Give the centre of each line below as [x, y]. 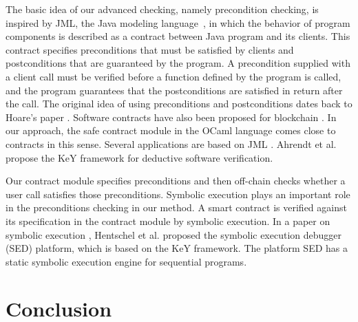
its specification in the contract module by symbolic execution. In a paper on [168, 221]
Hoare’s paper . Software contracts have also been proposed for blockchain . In [171, 117]
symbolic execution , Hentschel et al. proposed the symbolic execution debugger [174, 234]
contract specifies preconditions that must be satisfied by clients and [150, 49]
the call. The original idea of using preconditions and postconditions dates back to [179, 104]
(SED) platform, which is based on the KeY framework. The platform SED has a [177, 248]
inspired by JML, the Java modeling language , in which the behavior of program [178, 22]
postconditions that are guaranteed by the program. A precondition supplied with [178, 63]
